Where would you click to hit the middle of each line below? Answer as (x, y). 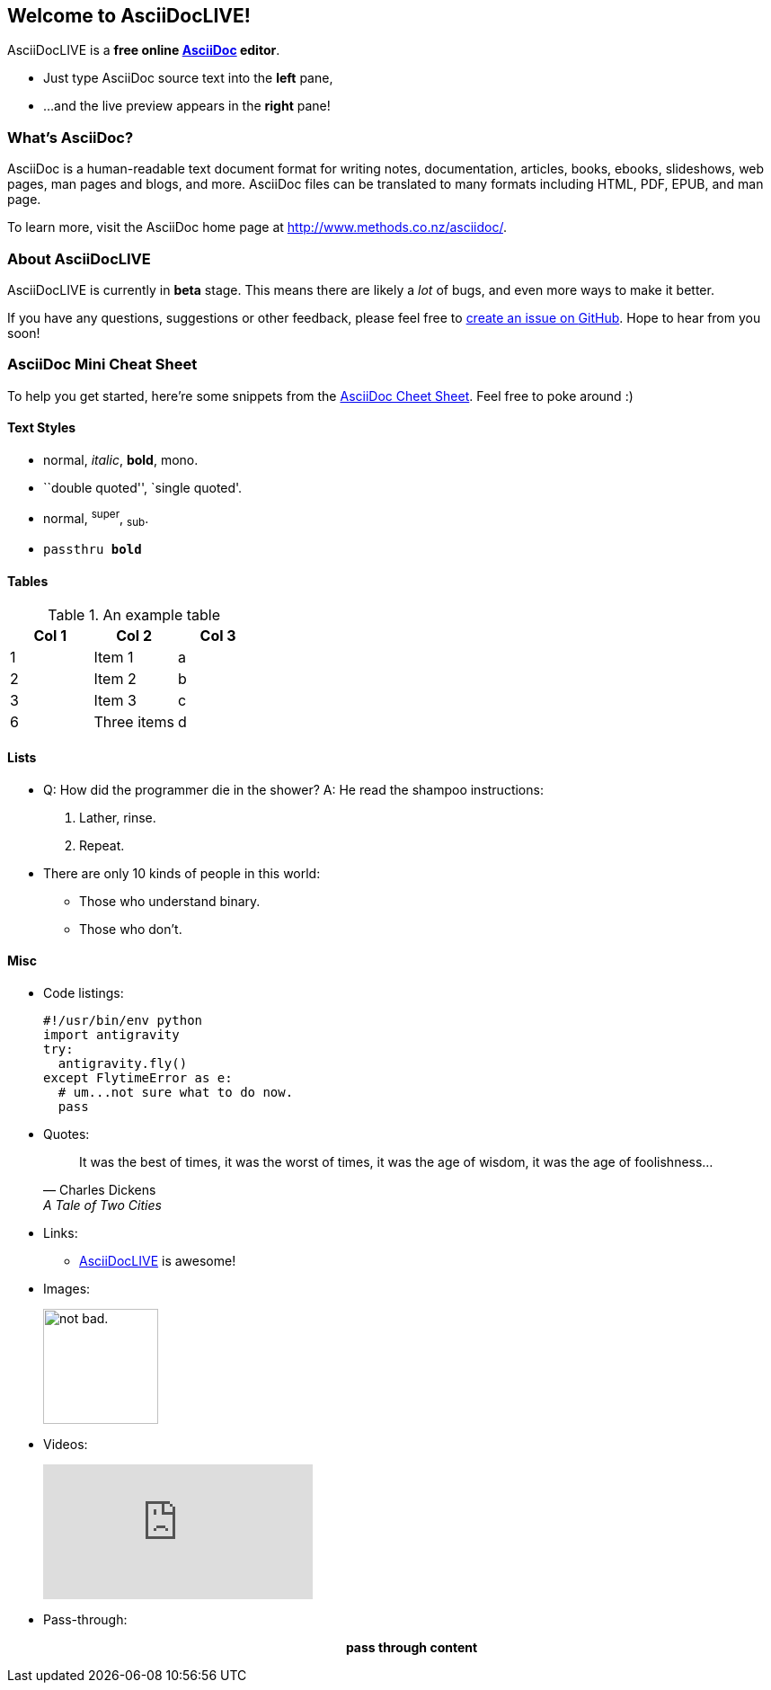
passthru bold (93, 550)
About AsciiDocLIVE (79, 258)
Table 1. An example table (134, 614)
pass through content (412, 1647)
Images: (67, 1289)
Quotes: (66, 1134)
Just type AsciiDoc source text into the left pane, (188, 78)
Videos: (66, 1444)
